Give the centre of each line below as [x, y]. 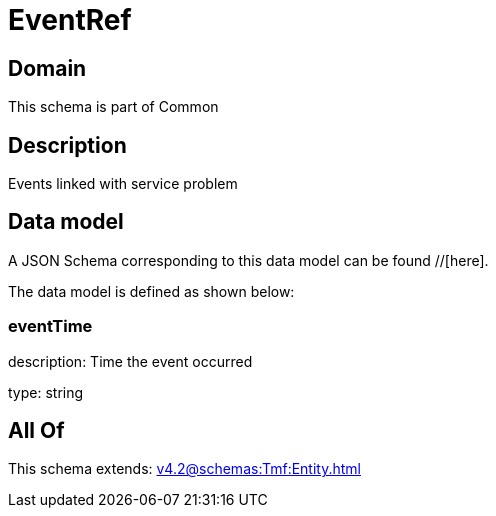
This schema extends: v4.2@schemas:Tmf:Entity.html [184, 469]
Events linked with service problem [123, 184]
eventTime [50, 326]
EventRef [70, 20]
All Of [36, 431]
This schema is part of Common [113, 107]
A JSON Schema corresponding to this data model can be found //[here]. [248, 260]
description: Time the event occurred [130, 361]
